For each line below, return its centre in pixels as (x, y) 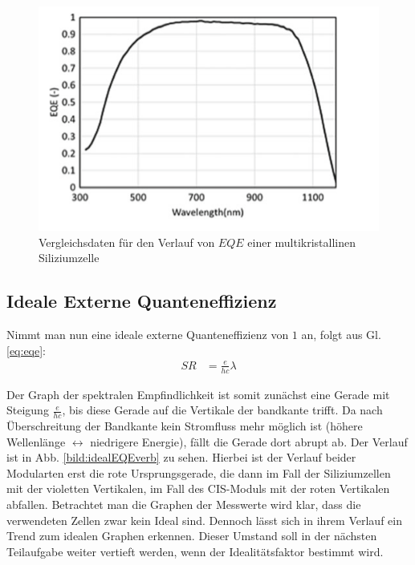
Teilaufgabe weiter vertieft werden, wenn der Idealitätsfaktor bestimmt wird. (195, 551)
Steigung (28, 410)
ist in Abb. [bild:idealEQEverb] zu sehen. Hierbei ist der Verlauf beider (181, 457)
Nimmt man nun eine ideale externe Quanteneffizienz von (148, 334)
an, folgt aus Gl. (341, 334)
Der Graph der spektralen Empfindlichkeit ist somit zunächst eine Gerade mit (198, 394)
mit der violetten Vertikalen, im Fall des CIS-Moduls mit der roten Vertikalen (198, 488)
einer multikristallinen (302, 242)
